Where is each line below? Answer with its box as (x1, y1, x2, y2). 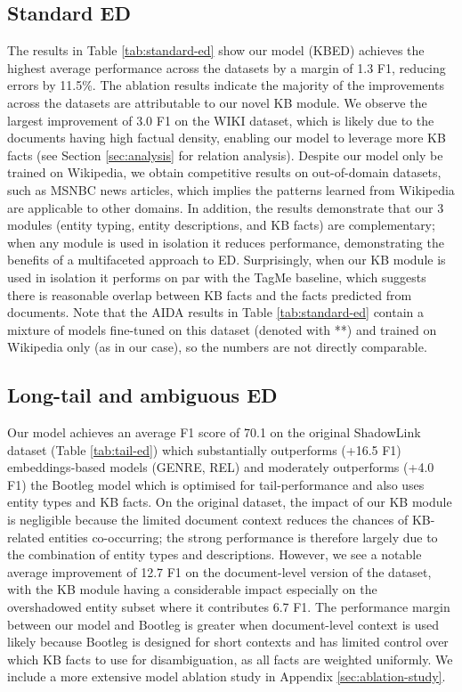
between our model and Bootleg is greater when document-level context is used (7, 615, 440, 633)
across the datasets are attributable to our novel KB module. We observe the (7, 93, 427, 111)
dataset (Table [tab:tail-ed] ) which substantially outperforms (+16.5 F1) (7, 440, 401, 459)
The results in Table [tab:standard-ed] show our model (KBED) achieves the (7, 41, 425, 60)
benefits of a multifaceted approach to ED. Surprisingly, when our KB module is (7, 250, 446, 269)
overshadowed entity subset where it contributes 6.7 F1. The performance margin (7, 598, 450, 616)
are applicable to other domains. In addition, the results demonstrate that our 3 (7, 198, 444, 216)
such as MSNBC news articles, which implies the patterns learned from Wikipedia (7, 180, 455, 199)
